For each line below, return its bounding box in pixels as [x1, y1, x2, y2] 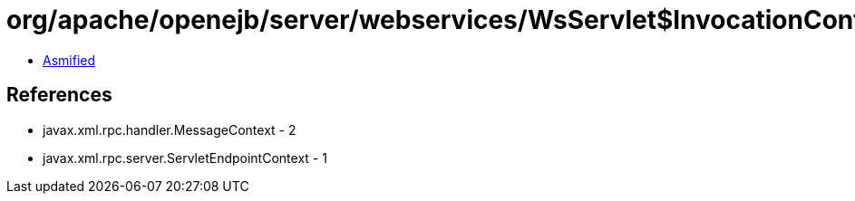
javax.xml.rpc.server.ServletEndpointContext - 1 [43, 149, 327, 166]
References [6, 83, 112, 107]
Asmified [43, 52, 96, 68]
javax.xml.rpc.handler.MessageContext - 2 [43, 121, 296, 138]
